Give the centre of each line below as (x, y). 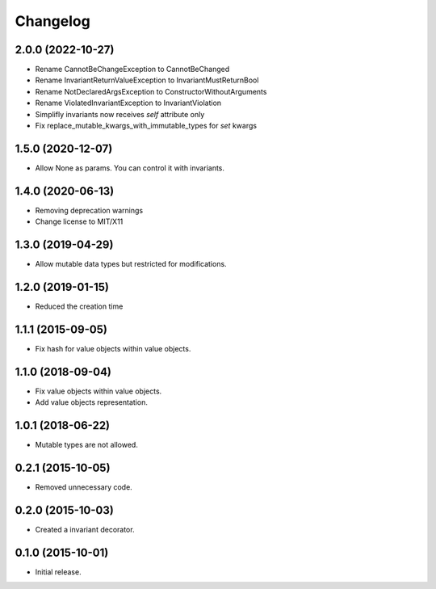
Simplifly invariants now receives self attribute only (120, 114)
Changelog (52, 21)
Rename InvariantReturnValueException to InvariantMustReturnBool (147, 80)
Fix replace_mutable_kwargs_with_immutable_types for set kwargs (146, 126)
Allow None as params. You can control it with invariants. (130, 168)
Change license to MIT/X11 (79, 221)
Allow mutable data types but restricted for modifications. (131, 264)
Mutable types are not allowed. (87, 445)
